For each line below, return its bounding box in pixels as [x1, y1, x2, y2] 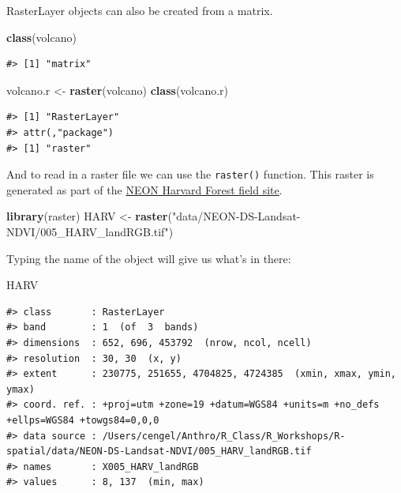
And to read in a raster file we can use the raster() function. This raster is [6, 166, 374, 183]
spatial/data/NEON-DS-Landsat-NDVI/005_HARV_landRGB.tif [6, 446, 312, 457]
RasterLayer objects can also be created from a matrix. [6, 2, 273, 18]
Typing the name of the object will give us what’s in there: [6, 250, 291, 266]
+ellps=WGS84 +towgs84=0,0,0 [6, 414, 159, 426]
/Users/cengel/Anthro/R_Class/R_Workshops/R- [102, 430, 346, 442]
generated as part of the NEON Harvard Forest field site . [6, 181, 283, 198]
